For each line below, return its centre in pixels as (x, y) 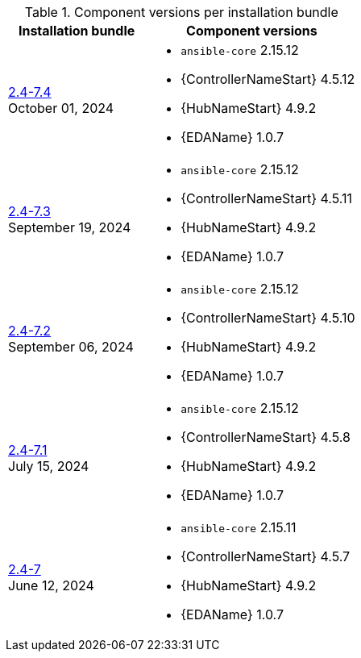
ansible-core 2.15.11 (239, 527)
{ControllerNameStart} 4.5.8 (266, 437)
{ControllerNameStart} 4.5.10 (268, 318)
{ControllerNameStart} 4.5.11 (266, 198)
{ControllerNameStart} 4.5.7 (266, 556)
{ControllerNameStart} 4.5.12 (268, 79)
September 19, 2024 (70, 227)
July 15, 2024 (49, 466)
